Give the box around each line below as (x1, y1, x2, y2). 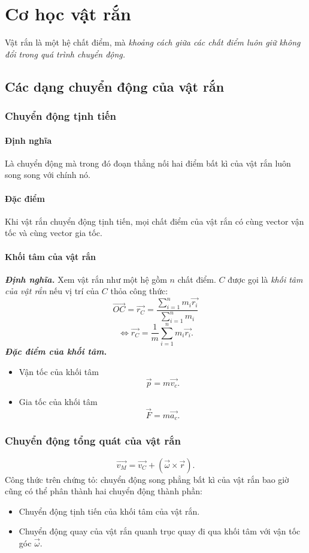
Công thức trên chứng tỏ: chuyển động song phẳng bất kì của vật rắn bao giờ (5, 473, 289, 485)
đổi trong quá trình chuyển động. (5, 47, 126, 60)
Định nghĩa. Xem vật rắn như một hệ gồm (5, 273, 167, 285)
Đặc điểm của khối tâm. (5, 345, 107, 358)
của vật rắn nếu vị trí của (5, 285, 99, 297)
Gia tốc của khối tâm (19, 395, 98, 408)
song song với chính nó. (5, 168, 90, 181)
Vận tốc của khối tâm (19, 365, 99, 377)
